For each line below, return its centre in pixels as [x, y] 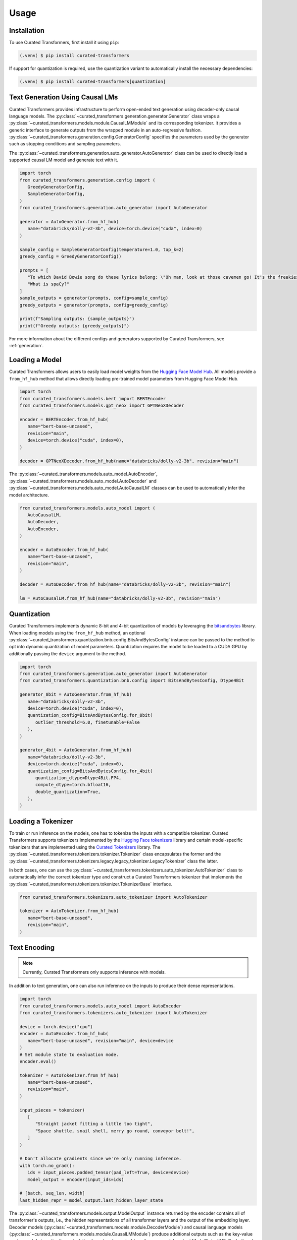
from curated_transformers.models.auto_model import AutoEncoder [100, 1006]
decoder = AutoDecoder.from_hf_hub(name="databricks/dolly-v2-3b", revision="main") [125, 584]
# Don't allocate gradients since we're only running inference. [100, 1159]
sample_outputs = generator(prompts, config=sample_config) [94, 298]
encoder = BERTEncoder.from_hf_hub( [64, 420]
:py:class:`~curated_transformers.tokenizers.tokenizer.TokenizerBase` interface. [91, 884]
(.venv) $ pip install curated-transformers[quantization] [93, 82]
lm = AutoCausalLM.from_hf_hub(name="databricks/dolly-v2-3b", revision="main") [120, 598]
